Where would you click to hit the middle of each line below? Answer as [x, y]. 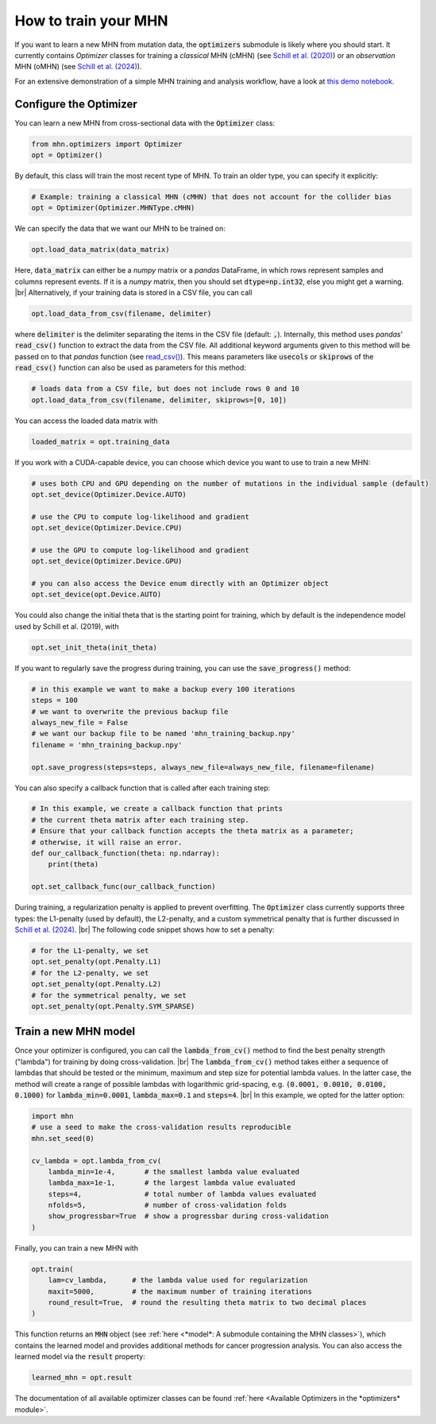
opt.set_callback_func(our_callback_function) [123, 887]
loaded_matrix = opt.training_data [100, 442]
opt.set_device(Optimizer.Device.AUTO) [109, 494]
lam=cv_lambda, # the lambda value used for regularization [178, 1280]
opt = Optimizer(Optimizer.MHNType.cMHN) [113, 208]
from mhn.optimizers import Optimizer [107, 144]
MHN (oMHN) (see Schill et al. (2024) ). [78, 67]
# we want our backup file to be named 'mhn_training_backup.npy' [163, 734]
